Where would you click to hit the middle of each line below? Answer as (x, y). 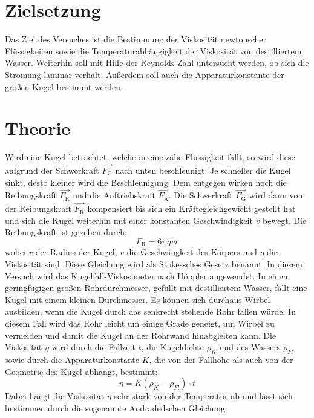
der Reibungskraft (38, 208)
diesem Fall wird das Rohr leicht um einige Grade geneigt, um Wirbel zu (140, 323)
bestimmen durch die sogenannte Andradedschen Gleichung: (116, 407)
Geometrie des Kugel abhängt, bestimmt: (81, 371)
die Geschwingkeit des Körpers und (192, 252)
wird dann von (276, 195)
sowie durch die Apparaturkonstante (72, 360)
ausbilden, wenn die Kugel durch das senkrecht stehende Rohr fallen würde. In (150, 311)
